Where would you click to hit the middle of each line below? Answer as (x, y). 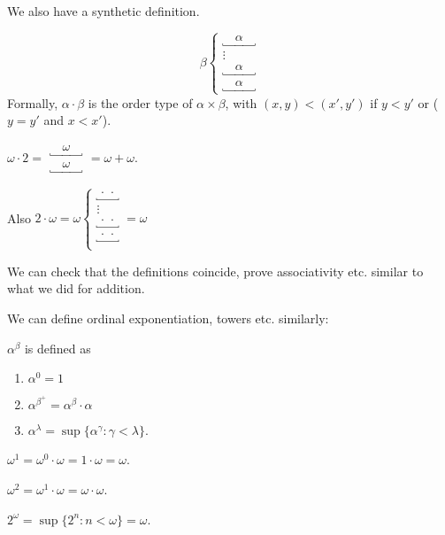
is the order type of (140, 102)
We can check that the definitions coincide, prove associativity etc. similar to (215, 271)
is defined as (58, 348)
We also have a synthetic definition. (104, 11)
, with (241, 102)
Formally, (33, 102)
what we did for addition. (76, 288)
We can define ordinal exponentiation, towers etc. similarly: (168, 318)
